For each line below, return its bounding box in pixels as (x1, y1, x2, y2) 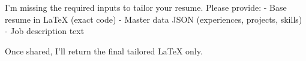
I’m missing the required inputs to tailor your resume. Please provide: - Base (5, 1, 287, 13)
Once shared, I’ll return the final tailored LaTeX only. (5, 44, 203, 57)
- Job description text (5, 25, 85, 37)
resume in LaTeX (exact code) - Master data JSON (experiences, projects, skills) (5, 13, 302, 25)
